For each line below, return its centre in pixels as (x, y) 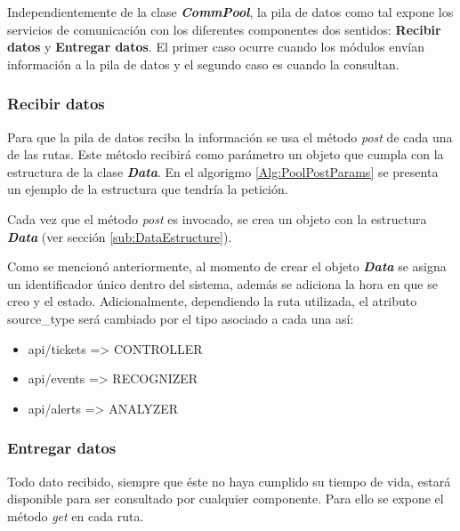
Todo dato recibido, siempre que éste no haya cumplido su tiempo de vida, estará (229, 481)
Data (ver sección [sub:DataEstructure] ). (120, 236)
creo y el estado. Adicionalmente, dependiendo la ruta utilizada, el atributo (212, 301)
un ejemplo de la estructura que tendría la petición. (148, 189)
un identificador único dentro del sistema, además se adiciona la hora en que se (222, 283)
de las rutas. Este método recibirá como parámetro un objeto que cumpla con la (226, 154)
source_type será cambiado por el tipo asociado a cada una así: (181, 318)
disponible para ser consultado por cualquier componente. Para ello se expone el (226, 499)
